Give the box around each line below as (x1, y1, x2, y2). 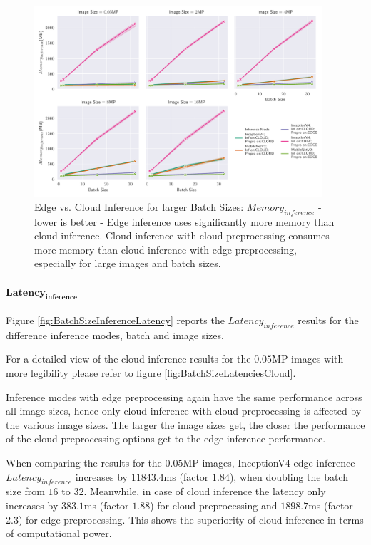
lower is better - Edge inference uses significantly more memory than (34, 214, 335, 229)
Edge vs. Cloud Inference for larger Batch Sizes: (34, 199, 244, 214)
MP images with (272, 351, 344, 366)
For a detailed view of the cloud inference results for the (6, 351, 251, 366)
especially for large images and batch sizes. (34, 256, 221, 271)
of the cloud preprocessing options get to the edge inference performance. (6, 431, 326, 446)
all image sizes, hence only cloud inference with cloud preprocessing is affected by (6, 403, 362, 418)
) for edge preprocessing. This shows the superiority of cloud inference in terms (18, 512, 364, 526)
